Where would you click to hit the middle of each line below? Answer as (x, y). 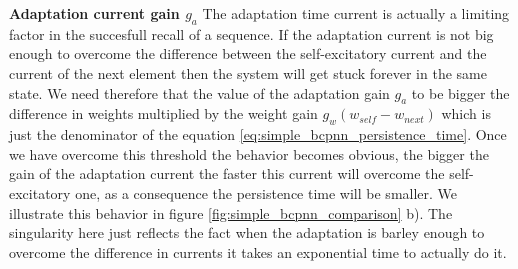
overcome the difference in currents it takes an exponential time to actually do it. (258, 251)
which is (466, 113)
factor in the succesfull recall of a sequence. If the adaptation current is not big (251, 33)
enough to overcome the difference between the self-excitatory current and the (248, 53)
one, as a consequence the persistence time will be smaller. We (266, 192)
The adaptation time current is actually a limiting (356, 13)
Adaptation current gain (94, 13)
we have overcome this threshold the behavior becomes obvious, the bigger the (249, 153)
